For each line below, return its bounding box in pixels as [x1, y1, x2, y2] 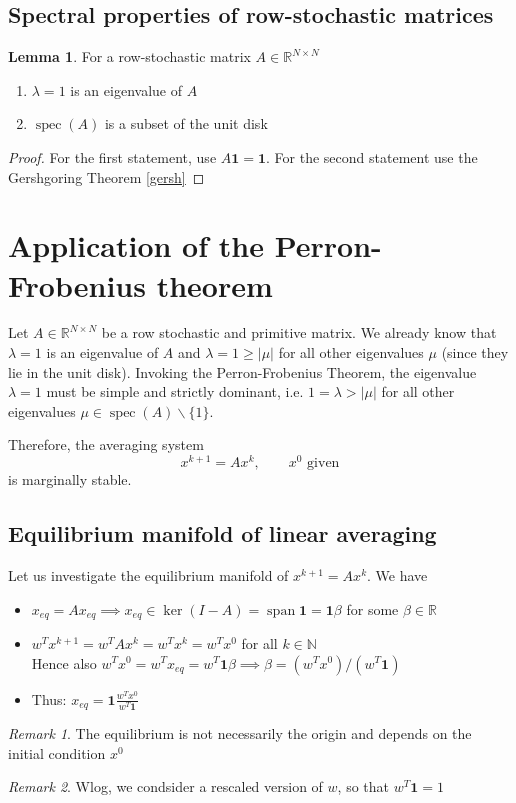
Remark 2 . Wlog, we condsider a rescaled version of [8, 776, 323, 797]
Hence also [31, 652, 97, 673]
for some [346, 598, 399, 619]
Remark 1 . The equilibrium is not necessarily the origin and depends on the [8, 723, 472, 744]
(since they [441, 342, 509, 363]
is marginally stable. [8, 469, 132, 490]
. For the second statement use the [266, 146, 478, 167]
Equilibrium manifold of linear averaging [8, 518, 437, 549]
